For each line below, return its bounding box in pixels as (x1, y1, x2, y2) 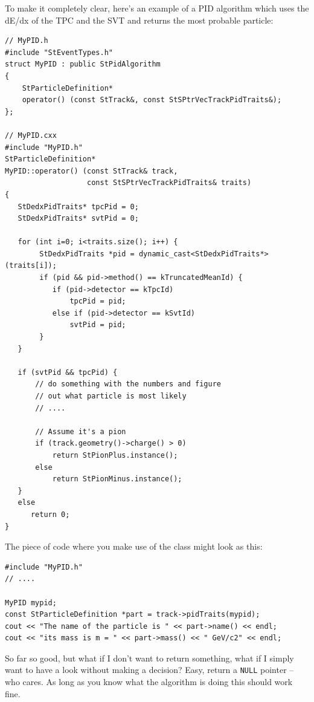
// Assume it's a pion (35, 427, 126, 436)
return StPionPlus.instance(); (52, 450, 178, 460)
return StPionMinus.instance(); (52, 475, 182, 484)
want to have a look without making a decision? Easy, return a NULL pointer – (5, 663, 294, 676)
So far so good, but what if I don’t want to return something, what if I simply (5, 651, 294, 664)
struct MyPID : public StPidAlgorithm (5, 60, 161, 69)
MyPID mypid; (5, 598, 57, 607)
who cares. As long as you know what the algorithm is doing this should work (5, 675, 293, 688)
